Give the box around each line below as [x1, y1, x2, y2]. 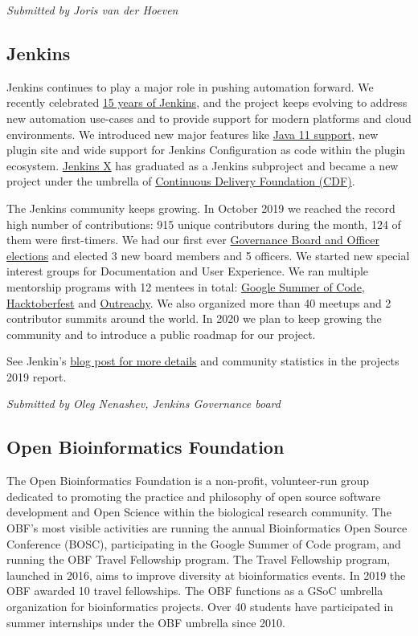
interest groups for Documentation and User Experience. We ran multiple [6, 263, 369, 279]
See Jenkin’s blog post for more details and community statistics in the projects [6, 353, 400, 369]
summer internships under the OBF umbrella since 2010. [6, 614, 285, 630]
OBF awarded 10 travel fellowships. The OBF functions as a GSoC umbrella [6, 582, 383, 599]
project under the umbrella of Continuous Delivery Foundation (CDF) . [6, 173, 355, 190]
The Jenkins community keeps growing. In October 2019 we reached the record [6, 199, 395, 216]
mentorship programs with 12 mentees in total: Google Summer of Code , [6, 278, 365, 295]
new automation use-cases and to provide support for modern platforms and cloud [6, 109, 412, 126]
